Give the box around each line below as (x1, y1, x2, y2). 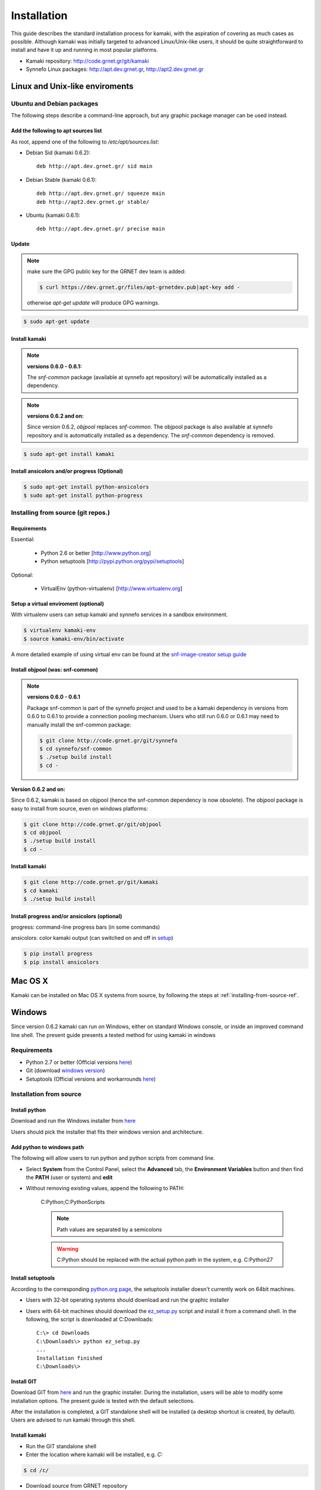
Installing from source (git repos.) (11, 508, 110, 517)
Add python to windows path (11, 1143, 84, 1150)
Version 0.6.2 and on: (11, 786, 65, 793)
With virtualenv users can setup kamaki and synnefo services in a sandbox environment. (11, 611, 228, 618)
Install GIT (11, 1377, 37, 1385)
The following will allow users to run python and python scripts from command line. (11, 1154, 215, 1162)
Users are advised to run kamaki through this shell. (11, 1416, 136, 1424)
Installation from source (11, 1090, 82, 1098)
